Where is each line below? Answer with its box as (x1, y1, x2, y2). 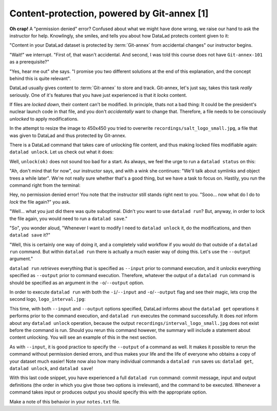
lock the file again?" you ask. (9, 199, 71, 205)
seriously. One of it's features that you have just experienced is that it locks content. (9, 92, 187, 98)
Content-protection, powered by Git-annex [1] (9, 8, 209, 19)
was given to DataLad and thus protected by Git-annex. (9, 132, 127, 139)
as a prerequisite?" (9, 59, 50, 65)
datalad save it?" (9, 232, 51, 238)
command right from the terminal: (9, 182, 81, 188)
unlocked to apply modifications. (9, 115, 79, 122)
